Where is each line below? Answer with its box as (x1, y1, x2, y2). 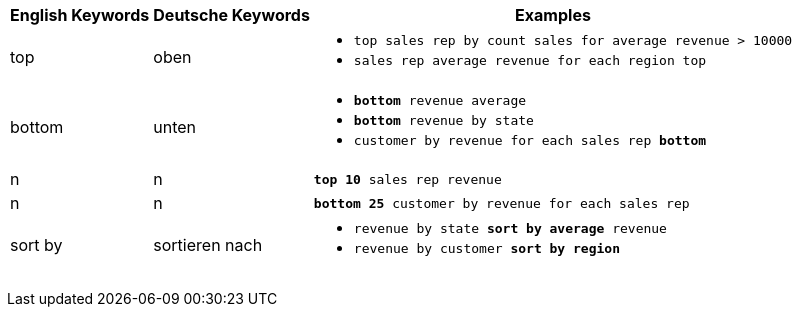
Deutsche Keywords (153, 5, 310, 25)
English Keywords (10, 5, 150, 25)
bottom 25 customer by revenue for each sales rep (313, 195, 690, 211)
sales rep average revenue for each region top (353, 53, 707, 68)
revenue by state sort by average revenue (353, 221, 667, 236)
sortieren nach (153, 235, 263, 255)
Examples (515, 5, 591, 25)
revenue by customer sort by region (353, 241, 620, 256)
